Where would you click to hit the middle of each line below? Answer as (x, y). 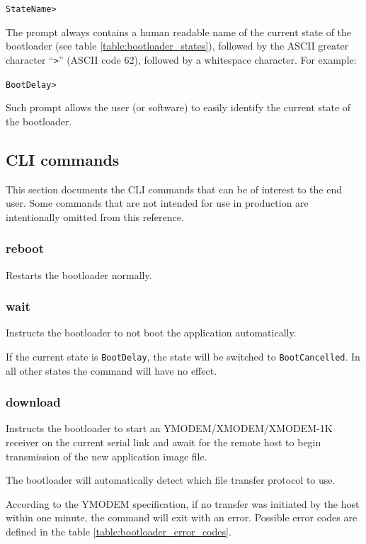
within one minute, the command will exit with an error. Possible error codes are (182, 517)
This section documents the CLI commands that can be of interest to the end (174, 189)
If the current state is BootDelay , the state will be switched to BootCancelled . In (183, 356)
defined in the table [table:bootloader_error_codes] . (119, 531)
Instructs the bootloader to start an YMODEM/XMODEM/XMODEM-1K (169, 428)
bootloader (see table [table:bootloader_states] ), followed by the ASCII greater (177, 46)
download (33, 402)
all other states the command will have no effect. (111, 370)
